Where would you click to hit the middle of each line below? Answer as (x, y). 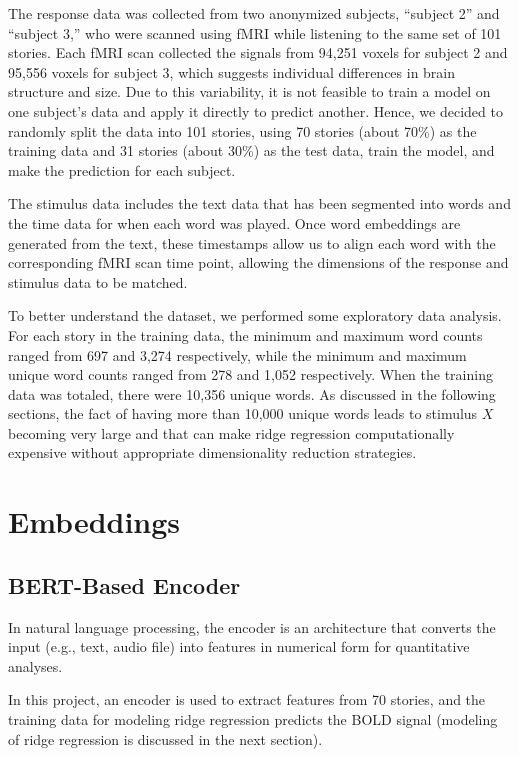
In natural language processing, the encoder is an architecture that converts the (252, 626)
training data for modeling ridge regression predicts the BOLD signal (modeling (253, 719)
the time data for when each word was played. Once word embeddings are (234, 222)
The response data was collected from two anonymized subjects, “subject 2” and (254, 13)
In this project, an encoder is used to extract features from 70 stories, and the (247, 699)
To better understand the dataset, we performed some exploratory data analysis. (255, 315)
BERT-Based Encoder (124, 584)
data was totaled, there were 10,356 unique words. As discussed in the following (252, 393)
